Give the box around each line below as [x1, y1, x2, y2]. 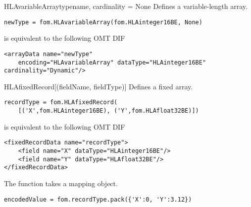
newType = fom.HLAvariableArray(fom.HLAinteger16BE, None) [4, 18, 202, 26]
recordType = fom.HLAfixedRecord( [4, 99, 118, 106]
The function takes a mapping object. [4, 178, 118, 188]
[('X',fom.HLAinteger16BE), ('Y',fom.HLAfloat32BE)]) [18, 107, 199, 115]
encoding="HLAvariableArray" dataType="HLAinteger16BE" [18, 59, 206, 66]
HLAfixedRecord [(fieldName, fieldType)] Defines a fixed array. [4, 81, 193, 91]
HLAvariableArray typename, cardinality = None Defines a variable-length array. [4, 1, 248, 11]
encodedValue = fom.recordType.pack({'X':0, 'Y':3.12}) [4, 196, 192, 203]
